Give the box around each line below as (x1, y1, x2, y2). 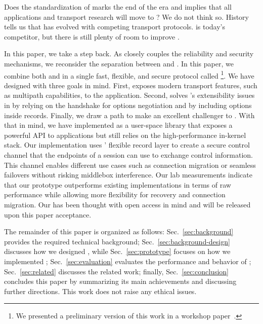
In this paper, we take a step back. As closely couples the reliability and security (4, 48, 254, 59)
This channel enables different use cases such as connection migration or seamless (4, 159, 256, 170)
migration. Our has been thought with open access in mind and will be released (4, 199, 251, 209)
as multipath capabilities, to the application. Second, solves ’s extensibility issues (4, 90, 255, 100)
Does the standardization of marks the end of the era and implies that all (4, 2, 232, 12)
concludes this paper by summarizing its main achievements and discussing (4, 276, 237, 286)
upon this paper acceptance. (4, 209, 92, 220)
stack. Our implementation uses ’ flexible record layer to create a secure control (4, 139, 250, 150)
